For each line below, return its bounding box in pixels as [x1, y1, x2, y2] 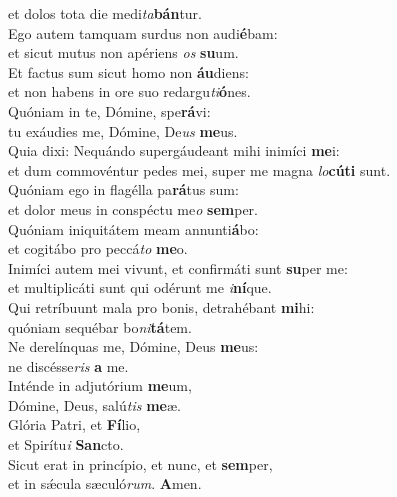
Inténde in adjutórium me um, [8, 375, 192, 396]
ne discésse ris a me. [8, 355, 129, 376]
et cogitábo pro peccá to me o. [8, 238, 188, 259]
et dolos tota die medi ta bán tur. [8, 3, 202, 23]
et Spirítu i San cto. [8, 434, 124, 455]
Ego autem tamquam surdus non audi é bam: [8, 22, 278, 43]
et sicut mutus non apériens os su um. [8, 42, 239, 63]
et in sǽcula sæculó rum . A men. [8, 473, 202, 494]
